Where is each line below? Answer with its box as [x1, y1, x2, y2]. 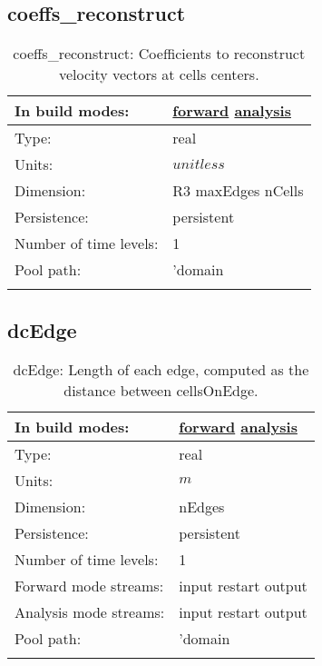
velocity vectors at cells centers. [58, 64, 259, 85]
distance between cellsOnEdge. [63, 380, 259, 402]
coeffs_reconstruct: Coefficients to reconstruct [13, 43, 306, 65]
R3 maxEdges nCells [172, 180, 304, 202]
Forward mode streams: [15, 575, 164, 597]
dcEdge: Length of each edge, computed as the [13, 359, 309, 381]
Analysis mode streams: [15, 601, 165, 623]
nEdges [179, 496, 225, 518]
